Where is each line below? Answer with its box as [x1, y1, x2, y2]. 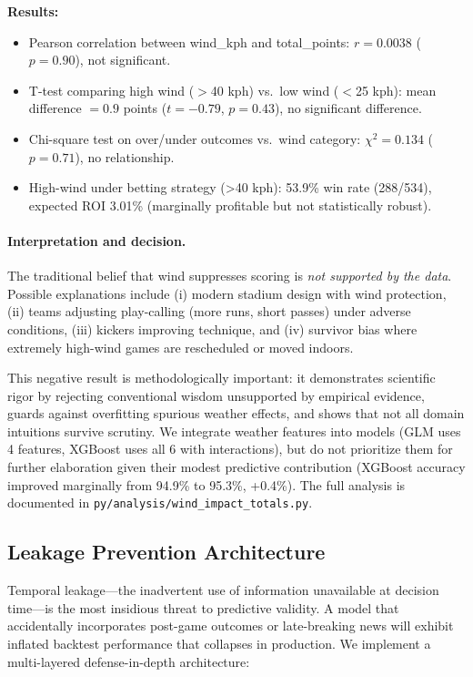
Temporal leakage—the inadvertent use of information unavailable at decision [7, 580, 439, 600]
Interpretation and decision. [7, 231, 186, 250]
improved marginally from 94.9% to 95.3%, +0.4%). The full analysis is [7, 475, 406, 494]
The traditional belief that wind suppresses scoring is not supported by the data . [7, 266, 452, 285]
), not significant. [75, 50, 171, 69]
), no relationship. [75, 147, 175, 166]
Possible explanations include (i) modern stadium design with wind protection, [7, 283, 447, 303]
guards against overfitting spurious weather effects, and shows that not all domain [7, 404, 465, 423]
